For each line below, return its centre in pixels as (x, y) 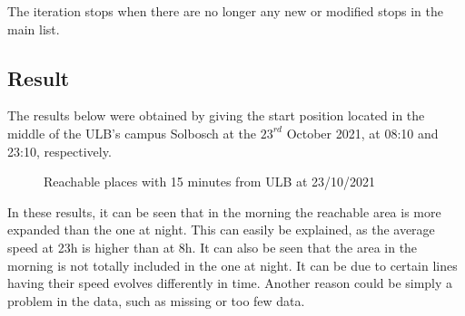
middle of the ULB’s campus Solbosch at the (132, 133)
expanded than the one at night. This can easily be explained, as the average (221, 230)
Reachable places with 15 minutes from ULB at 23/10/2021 (210, 182)
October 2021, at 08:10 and (362, 133)
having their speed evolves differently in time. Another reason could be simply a (230, 283)
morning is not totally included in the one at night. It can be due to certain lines (232, 265)
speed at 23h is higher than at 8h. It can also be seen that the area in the (213, 247)
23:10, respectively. (59, 151)
